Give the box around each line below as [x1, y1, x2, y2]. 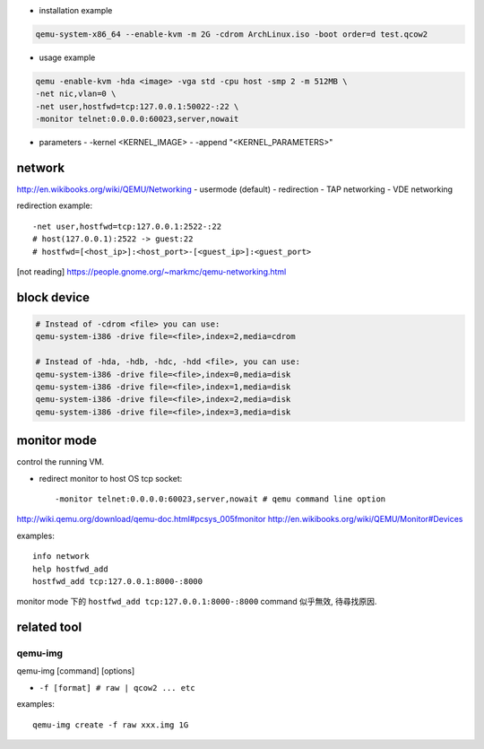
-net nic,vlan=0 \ [35, 89, 117, 99]
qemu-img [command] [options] [16, 666, 135, 676]
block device [16, 290, 90, 305]
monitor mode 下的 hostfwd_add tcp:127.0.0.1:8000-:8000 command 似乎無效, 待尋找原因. [16, 597, 377, 607]
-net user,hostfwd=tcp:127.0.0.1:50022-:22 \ [35, 101, 239, 111]
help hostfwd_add [32, 563, 108, 574]
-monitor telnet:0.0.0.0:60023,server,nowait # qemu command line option [55, 493, 386, 504]
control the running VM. [16, 457, 105, 467]
